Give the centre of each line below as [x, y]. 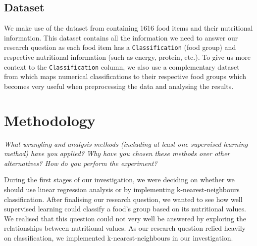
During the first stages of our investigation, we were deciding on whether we [119, 180]
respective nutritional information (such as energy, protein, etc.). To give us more [127, 57]
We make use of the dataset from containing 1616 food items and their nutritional [128, 28]
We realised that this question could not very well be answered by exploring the [125, 218]
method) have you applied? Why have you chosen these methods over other [117, 153]
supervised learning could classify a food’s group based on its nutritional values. [125, 209]
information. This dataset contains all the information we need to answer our [121, 37]
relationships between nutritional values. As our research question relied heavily [125, 228]
